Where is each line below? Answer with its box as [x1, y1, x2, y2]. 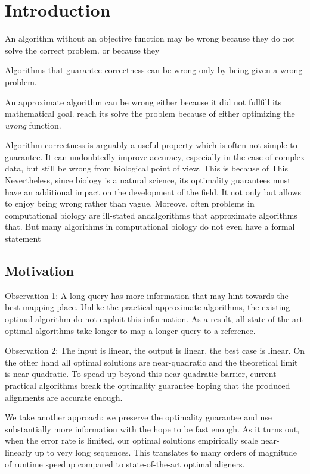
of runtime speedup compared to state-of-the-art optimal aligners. [5, 457, 245, 470]
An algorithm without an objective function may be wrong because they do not [5, 32, 295, 45]
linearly [5, 445, 32, 458]
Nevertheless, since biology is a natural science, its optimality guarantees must [5, 174, 291, 186]
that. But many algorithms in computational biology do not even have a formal [5, 220, 295, 233]
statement [5, 232, 41, 245]
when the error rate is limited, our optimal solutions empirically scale [5, 434, 258, 447]
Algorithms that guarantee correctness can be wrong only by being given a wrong [5, 64, 303, 76]
